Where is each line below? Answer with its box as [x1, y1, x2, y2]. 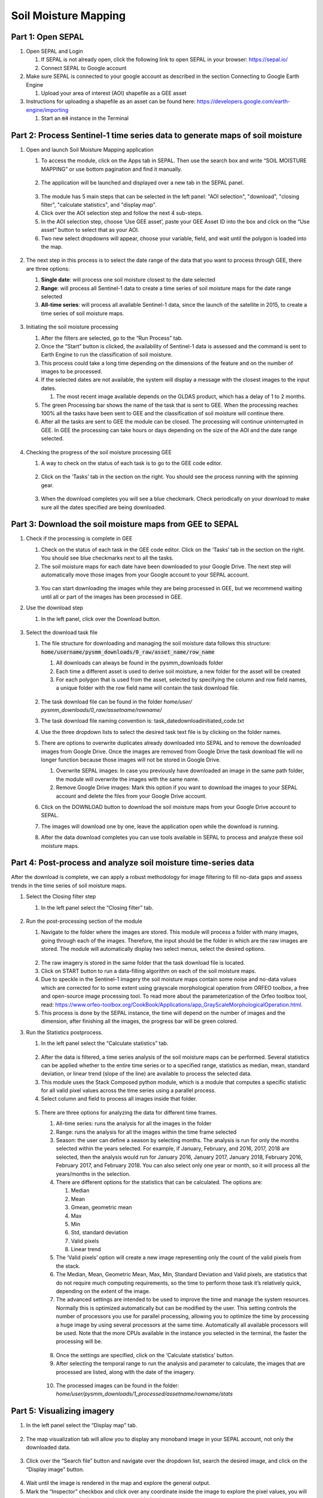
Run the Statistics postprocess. [26, 1028, 103, 1036]
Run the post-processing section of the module [26, 917, 143, 925]
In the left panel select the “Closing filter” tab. [41, 904, 154, 911]
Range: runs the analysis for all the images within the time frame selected [56, 1128, 237, 1135]
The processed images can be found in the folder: [56, 1382, 179, 1389]
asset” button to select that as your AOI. [41, 226, 139, 234]
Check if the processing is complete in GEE [26, 535, 133, 542]
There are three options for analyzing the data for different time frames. [41, 1109, 218, 1116]
